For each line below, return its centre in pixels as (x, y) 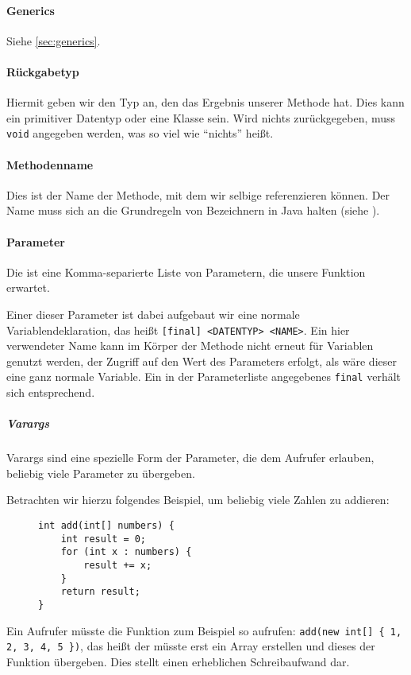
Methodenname (50, 164)
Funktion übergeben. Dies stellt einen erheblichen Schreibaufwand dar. (178, 661)
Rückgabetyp (43, 71)
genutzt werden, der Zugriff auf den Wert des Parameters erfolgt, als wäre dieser (202, 361)
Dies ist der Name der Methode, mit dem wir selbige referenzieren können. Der (198, 194)
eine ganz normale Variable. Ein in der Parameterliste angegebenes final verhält (204, 376)
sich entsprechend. (51, 392)
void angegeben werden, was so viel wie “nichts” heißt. (140, 133)
